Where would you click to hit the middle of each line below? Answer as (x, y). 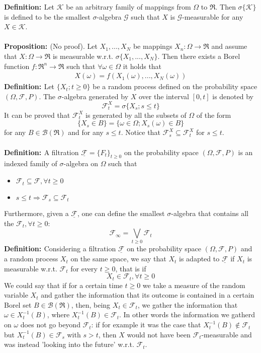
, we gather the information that (188, 304)
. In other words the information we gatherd (187, 314)
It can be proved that (37, 115)
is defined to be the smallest (47, 16)
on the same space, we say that (118, 259)
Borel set (18, 304)
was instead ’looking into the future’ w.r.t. (69, 344)
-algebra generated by (95, 96)
